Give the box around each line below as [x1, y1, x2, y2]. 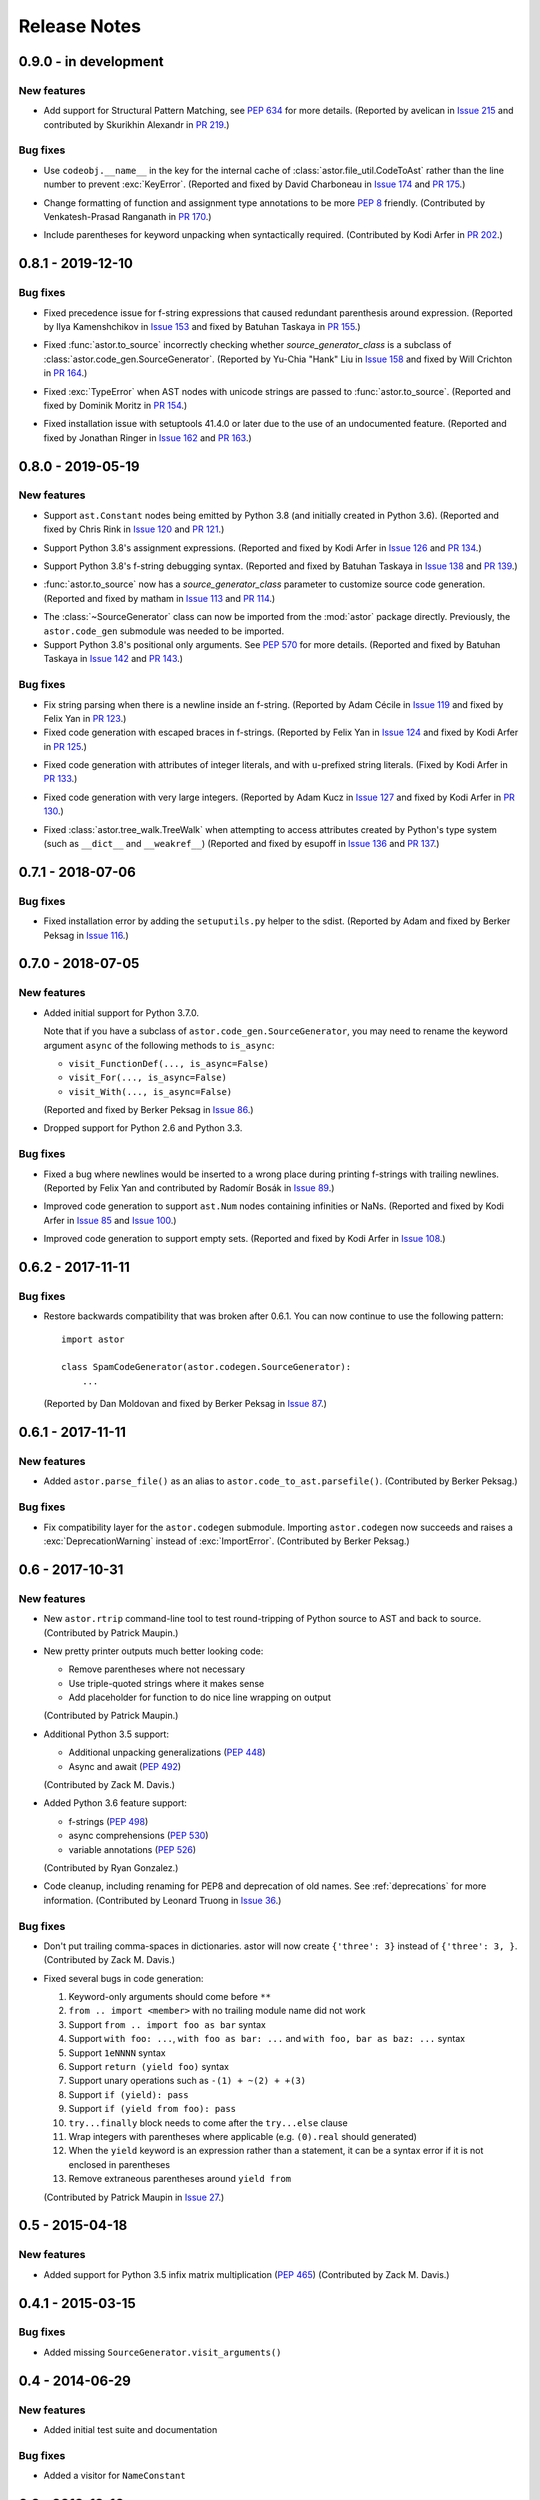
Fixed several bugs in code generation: [43, 1972, 204, 1984]
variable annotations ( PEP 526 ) [68, 1843, 197, 1855]
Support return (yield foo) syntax [68, 2061, 230, 2073]
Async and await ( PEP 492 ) [68, 1760, 182, 1772]
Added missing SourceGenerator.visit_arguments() [43, 2346, 282, 2358]
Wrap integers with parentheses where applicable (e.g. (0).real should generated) [68, 2130, 417, 2142]
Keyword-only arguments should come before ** [68, 1991, 272, 2003]
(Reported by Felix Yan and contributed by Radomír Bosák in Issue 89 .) [43, 1181, 335, 1194]
